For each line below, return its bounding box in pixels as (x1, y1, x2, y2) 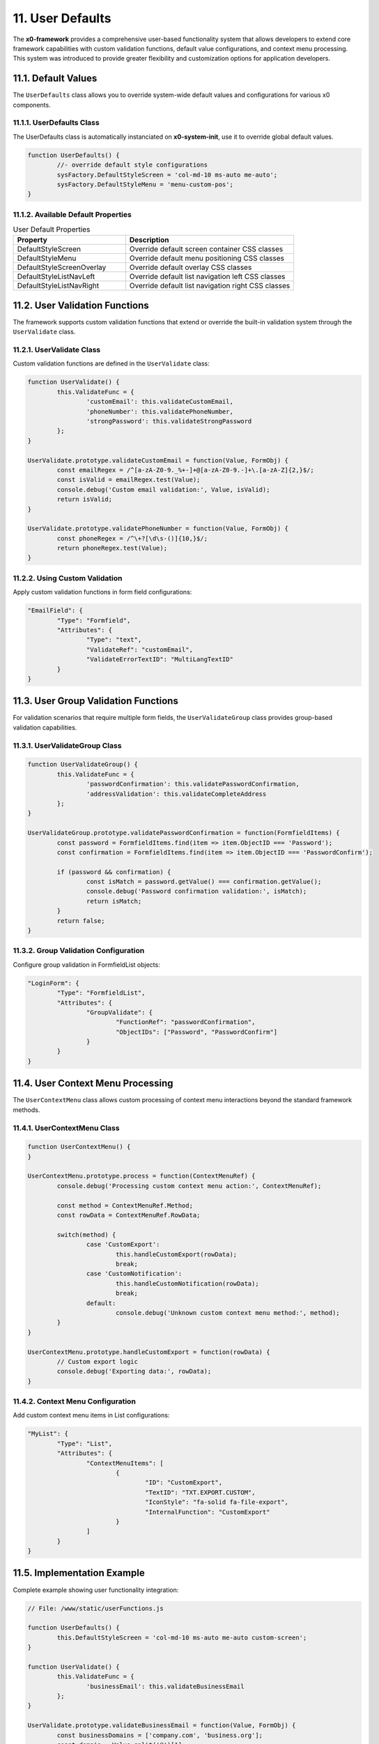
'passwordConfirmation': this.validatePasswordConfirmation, (86, 780, 300, 788)
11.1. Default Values (13, 73, 98, 84)
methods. (13, 1106, 40, 1114)
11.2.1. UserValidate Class (13, 345, 101, 355)
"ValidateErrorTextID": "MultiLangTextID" (86, 656, 233, 663)
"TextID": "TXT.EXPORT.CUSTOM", (145, 1488, 256, 1496)
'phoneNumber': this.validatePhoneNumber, (86, 407, 233, 415)
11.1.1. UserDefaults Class (13, 118, 100, 128)
